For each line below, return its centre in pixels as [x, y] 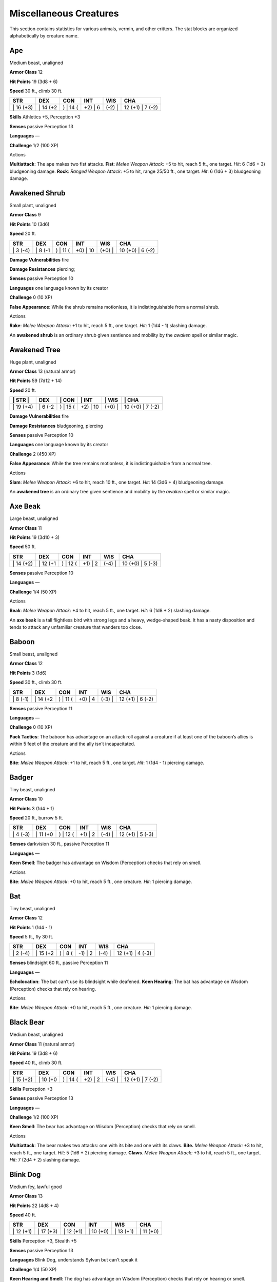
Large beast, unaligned [34, 518]
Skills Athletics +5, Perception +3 [45, 117]
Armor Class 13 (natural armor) [43, 371]
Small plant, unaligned [33, 206]
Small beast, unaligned [34, 654]
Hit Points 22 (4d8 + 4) [34, 1206]
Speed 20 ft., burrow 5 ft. [36, 818]
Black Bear [27, 1022]
